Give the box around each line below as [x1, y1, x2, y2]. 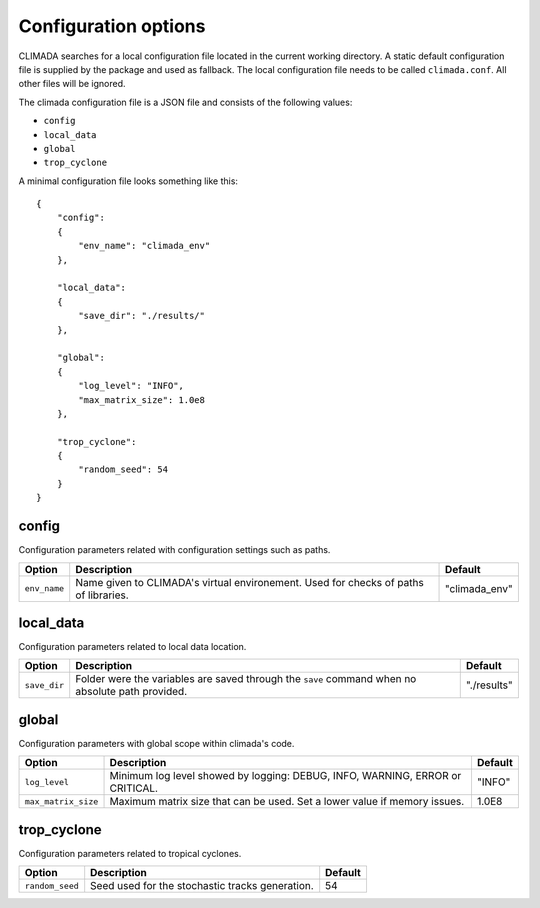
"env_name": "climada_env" [78, 240, 211, 252]
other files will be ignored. [18, 78, 126, 90]
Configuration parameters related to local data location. [18, 641, 247, 653]
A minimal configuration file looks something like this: [18, 175, 239, 187]
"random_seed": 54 [78, 464, 169, 475]
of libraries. [75, 588, 129, 602]
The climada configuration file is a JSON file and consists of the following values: [18, 96, 353, 108]
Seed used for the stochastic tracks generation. [90, 879, 314, 893]
